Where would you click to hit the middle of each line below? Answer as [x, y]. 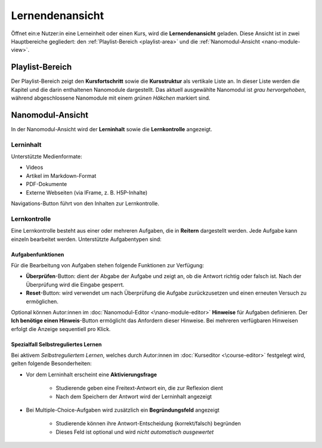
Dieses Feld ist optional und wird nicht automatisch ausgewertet [135, 432]
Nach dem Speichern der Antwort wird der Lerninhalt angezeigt [134, 396]
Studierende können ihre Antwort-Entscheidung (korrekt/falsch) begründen [148, 424]
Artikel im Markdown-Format [61, 175]
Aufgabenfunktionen [38, 254]
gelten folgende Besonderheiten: [51, 363]
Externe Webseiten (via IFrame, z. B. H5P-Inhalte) [87, 192]
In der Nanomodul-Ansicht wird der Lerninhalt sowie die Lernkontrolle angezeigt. [112, 129]
